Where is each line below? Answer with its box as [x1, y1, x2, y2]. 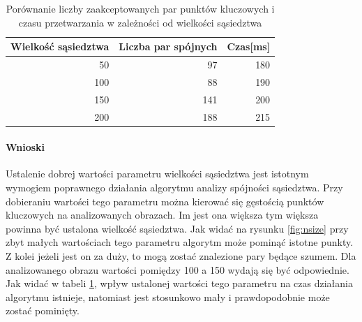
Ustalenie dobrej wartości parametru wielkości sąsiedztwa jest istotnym [6, 166, 309, 181]
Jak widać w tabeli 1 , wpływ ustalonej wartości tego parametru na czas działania [6, 276, 353, 291]
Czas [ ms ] [227, 39, 271, 54]
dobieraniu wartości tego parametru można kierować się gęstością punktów [6, 193, 324, 208]
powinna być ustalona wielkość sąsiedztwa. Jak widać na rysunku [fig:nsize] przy [6, 221, 349, 235]
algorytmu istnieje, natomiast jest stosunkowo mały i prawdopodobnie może [6, 289, 330, 304]
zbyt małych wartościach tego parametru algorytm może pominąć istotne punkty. [6, 235, 354, 249]
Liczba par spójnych [119, 39, 218, 54]
